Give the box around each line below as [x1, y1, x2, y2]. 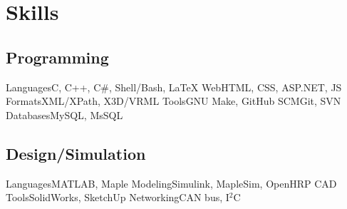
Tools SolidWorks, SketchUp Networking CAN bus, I [6, 190, 229, 205]
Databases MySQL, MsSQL [6, 107, 123, 122]
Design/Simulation [6, 142, 146, 164]
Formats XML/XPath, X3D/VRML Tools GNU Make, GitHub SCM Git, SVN [6, 93, 341, 108]
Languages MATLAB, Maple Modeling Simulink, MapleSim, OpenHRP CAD [6, 175, 337, 190]
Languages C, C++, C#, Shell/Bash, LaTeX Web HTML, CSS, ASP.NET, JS [6, 79, 342, 94]
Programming [6, 46, 109, 68]
